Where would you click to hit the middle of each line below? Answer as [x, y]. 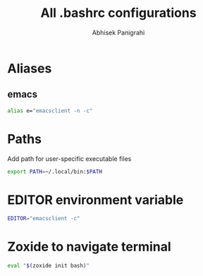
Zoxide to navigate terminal [89, 247]
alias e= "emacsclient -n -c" [50, 111]
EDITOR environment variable [96, 200]
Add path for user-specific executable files [69, 158]
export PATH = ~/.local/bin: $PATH [55, 172]
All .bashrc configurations [118, 13]
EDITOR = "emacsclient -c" [44, 219]
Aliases [30, 68]
